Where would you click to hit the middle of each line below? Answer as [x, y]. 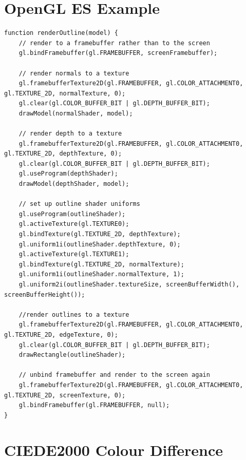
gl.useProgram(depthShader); [68, 174]
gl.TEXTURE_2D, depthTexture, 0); [63, 154]
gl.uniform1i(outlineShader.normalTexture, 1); [101, 274]
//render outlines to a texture [74, 314]
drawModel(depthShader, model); [74, 184]
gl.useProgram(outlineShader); [72, 214]
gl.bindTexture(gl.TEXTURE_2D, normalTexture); [101, 264]
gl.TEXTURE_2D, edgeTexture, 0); [61, 334]
